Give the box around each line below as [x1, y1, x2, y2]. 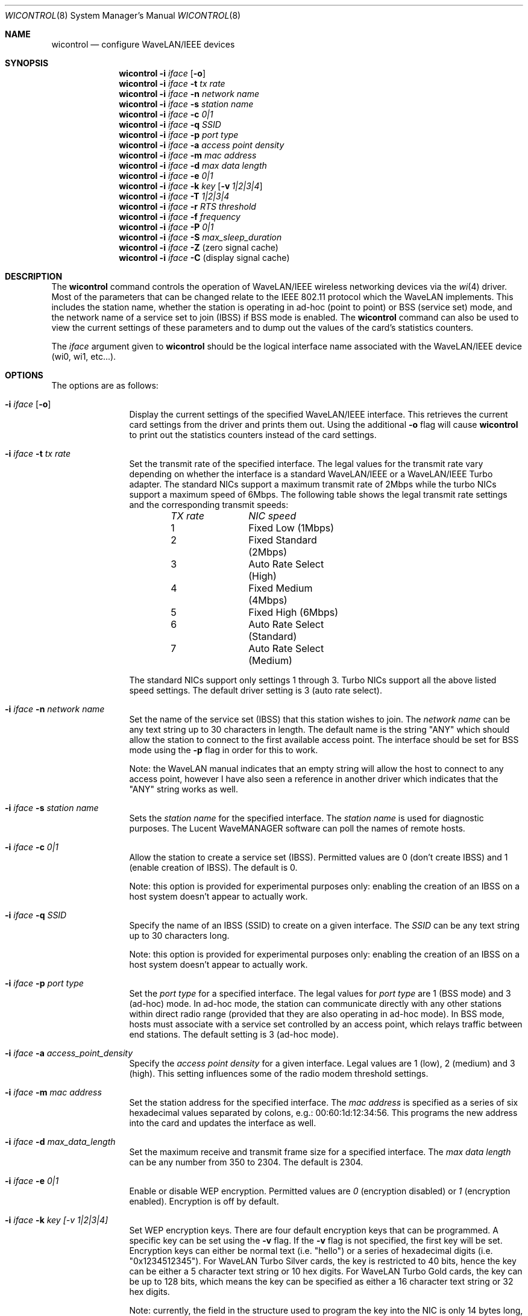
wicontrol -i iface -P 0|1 [119, 222, 214, 232]
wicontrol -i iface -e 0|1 [119, 171, 213, 181]
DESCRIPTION [5, 271, 63, 281]
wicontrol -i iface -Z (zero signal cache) [119, 242, 278, 252]
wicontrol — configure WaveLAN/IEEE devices [51, 39, 235, 49]
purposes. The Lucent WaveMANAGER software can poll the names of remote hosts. [129, 823, 465, 833]
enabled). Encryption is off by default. [129, 1196, 279, 1206]
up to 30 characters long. [129, 930, 230, 941]
